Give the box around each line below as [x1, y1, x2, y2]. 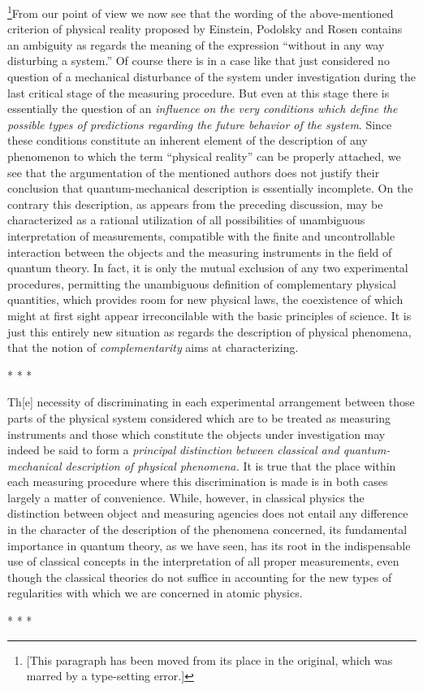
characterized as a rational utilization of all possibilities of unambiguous [7, 211, 365, 228]
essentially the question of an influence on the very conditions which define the [7, 100, 398, 117]
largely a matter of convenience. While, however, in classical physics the [7, 488, 365, 506]
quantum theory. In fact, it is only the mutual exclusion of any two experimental [7, 259, 408, 276]
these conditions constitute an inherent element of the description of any [7, 132, 368, 149]
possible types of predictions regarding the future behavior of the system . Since [7, 115, 392, 132]
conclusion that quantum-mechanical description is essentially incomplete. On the [7, 180, 413, 197]
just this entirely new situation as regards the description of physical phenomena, [7, 323, 412, 340]
